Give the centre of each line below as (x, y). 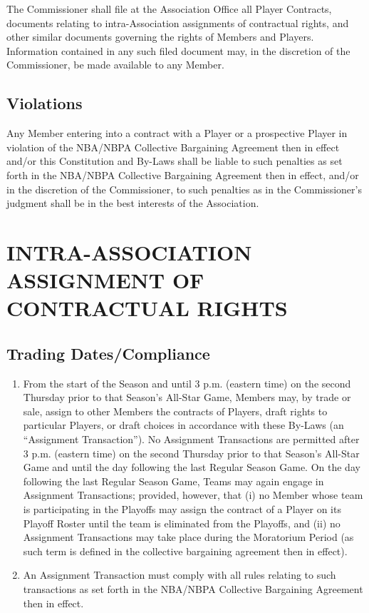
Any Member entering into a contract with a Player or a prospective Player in (177, 133)
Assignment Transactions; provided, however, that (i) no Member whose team (193, 495)
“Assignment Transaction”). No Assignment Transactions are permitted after (191, 439)
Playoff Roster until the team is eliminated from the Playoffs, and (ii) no (182, 523)
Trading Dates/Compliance (108, 353)
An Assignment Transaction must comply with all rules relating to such (180, 575)
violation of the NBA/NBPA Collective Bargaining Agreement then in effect (173, 147)
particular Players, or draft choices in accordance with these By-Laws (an (183, 425)
